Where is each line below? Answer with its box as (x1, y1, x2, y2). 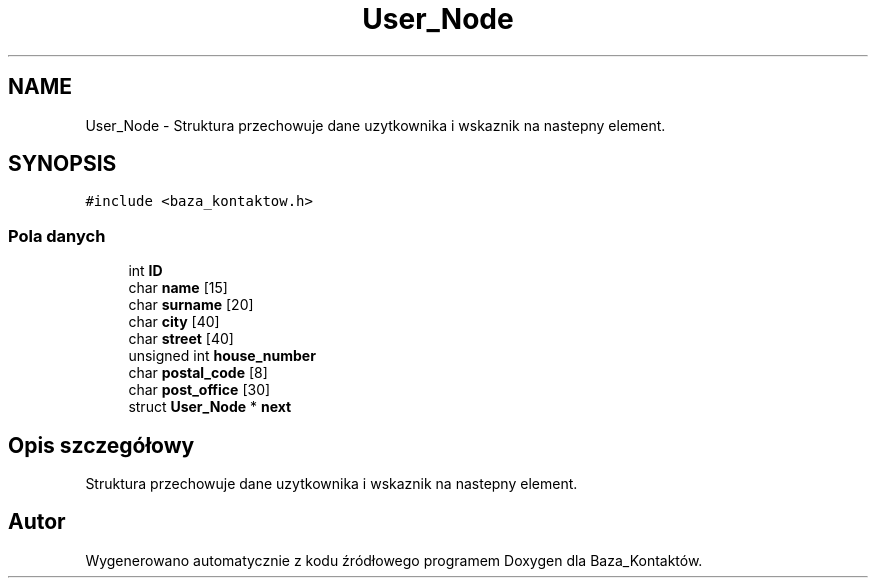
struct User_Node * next (128, 398, 292, 416)
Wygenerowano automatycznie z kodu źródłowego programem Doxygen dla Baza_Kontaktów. (85, 551, 703, 569)
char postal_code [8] (128, 364, 268, 382)
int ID (128, 262, 163, 280)
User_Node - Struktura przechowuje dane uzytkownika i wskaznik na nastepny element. (85, 116, 666, 134)
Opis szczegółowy (8, 432, 195, 458)
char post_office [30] (128, 381, 271, 399)
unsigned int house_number (128, 347, 316, 365)
